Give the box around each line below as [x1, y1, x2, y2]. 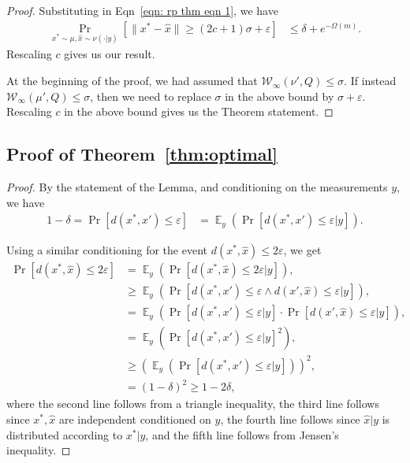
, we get [283, 242, 322, 258]
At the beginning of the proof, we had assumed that [6, 72, 258, 89]
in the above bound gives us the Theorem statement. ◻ [64, 103, 334, 120]
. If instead [344, 72, 397, 89]
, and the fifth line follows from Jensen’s [145, 426, 339, 443]
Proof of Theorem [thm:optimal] [6, 142, 278, 166]
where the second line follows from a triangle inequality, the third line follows [6, 395, 379, 412]
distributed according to [6, 426, 123, 443]
